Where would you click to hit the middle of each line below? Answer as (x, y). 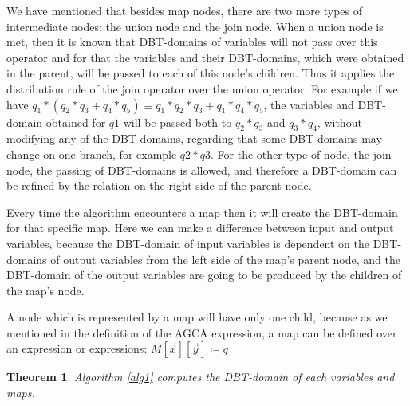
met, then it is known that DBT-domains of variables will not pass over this (192, 42)
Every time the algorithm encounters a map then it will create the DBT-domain (202, 212)
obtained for (76, 122)
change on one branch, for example (92, 154)
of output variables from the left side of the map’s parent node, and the (225, 259)
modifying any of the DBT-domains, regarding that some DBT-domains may (194, 138)
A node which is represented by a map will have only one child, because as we (197, 317)
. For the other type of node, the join (301, 154)
